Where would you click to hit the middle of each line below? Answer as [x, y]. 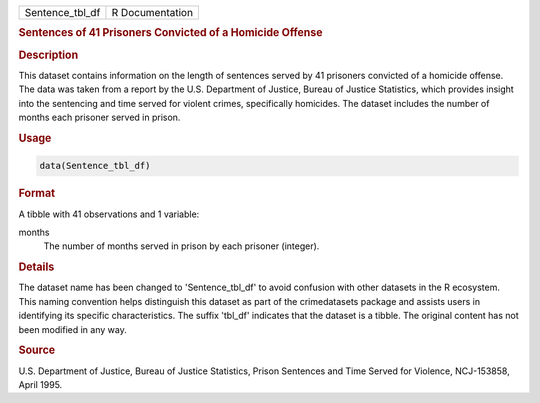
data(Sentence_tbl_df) [95, 166]
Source [37, 350]
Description [48, 55]
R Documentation [152, 12]
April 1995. [40, 385]
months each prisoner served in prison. [99, 117]
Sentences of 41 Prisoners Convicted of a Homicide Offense [170, 33]
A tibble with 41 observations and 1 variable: [109, 214]
